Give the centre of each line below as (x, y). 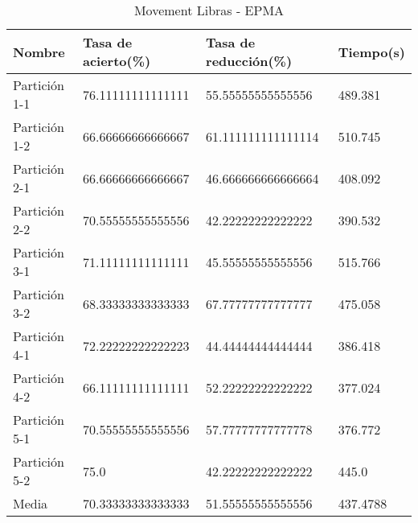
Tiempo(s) (371, 51)
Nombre (39, 51)
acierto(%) (117, 61)
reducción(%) (249, 61)
